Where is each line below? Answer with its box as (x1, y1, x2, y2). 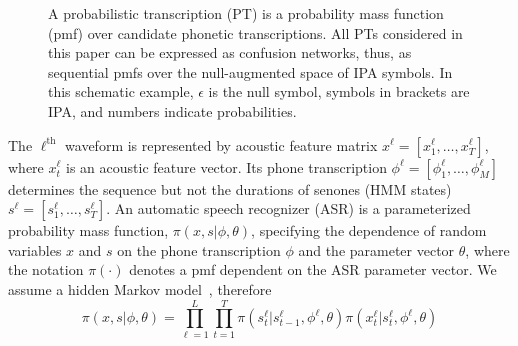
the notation (8, 259, 84, 280)
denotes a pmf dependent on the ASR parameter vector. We (129, 259, 497, 280)
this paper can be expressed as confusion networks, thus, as (48, 42, 412, 63)
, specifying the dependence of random (251, 220, 487, 241)
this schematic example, (48, 81, 194, 102)
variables (8, 239, 62, 260)
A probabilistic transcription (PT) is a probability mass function (48, 3, 444, 23)
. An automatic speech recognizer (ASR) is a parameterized (106, 198, 471, 219)
